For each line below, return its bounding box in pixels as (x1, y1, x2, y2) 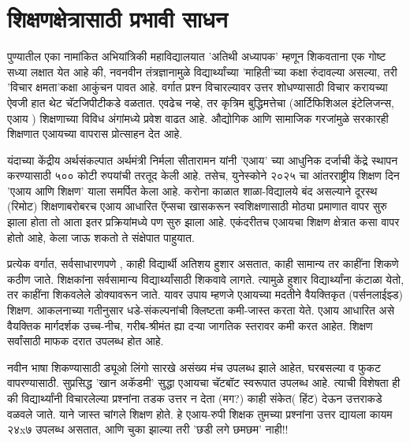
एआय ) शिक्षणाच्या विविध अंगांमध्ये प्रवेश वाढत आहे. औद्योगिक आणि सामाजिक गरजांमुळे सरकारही (7, 110, 389, 126)
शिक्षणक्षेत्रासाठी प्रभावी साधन (7, 2, 228, 35)
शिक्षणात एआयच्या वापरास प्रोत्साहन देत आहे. (7, 125, 183, 142)
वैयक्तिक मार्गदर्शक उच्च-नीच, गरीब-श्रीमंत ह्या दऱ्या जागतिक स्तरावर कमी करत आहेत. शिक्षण (7, 317, 373, 333)
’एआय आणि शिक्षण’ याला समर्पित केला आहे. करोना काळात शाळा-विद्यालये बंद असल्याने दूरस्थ (7, 182, 378, 199)
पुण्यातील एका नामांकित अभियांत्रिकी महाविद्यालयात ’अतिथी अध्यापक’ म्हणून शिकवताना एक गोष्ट (7, 48, 386, 65)
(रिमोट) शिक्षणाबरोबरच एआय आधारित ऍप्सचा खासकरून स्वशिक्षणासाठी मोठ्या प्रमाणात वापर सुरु (7, 198, 387, 214)
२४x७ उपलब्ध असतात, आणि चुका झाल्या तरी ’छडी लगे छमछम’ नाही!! (7, 421, 289, 437)
